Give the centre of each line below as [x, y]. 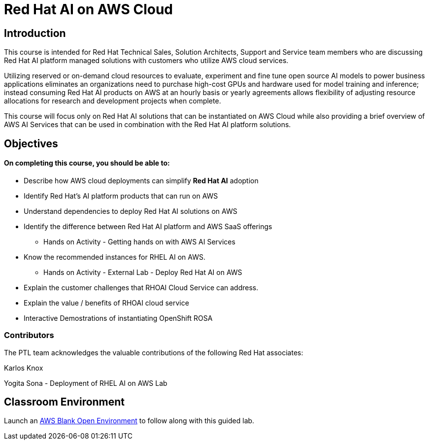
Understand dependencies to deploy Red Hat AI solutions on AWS [131, 211]
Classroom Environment [65, 402]
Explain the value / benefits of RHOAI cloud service [106, 303]
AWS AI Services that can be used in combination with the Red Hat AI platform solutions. [148, 125]
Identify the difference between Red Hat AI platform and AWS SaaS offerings [148, 226]
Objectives [31, 143]
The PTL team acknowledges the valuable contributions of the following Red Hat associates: [154, 352]
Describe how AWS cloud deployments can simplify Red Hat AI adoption [141, 180]
